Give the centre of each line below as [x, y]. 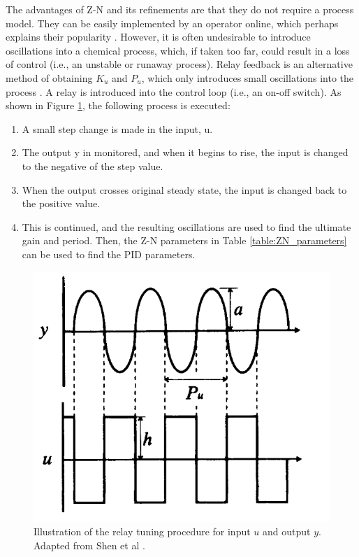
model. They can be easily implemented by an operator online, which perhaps [172, 23]
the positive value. [61, 203]
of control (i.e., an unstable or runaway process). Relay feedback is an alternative [179, 64]
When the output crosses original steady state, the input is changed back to [184, 189]
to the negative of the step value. [93, 165]
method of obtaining [49, 77]
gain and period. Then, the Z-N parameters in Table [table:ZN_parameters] [184, 240]
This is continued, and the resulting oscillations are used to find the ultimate [186, 226]
